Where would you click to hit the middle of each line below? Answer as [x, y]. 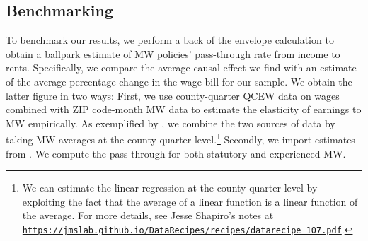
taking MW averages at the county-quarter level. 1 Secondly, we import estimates [180, 139]
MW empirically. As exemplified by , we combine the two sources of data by [171, 123]
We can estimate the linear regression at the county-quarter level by [170, 188]
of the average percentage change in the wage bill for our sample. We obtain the [179, 81]
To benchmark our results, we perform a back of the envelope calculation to [170, 40]
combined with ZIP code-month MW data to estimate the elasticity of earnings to [184, 109]
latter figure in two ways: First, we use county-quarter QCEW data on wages [173, 95]
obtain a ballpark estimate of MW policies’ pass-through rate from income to [173, 53]
